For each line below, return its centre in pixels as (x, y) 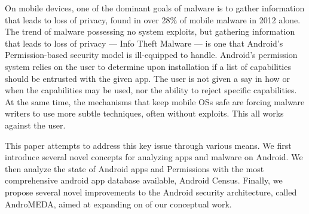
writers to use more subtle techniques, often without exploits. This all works (144, 113)
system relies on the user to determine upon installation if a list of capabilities (148, 66)
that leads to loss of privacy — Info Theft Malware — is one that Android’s (144, 43)
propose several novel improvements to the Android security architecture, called (151, 192)
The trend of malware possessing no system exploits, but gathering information (150, 31)
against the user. (35, 125)
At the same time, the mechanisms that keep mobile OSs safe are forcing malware (155, 101)
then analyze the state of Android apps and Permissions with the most (134, 168)
